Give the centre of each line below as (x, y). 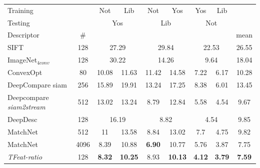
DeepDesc (22, 119)
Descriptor (23, 35)
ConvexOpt (25, 72)
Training (20, 10)
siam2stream (26, 107)
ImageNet (22, 60)
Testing (19, 22)
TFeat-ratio (25, 156)
